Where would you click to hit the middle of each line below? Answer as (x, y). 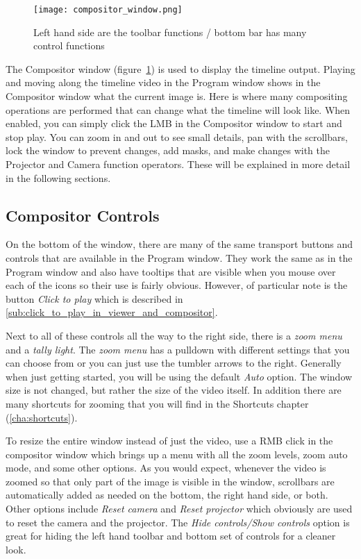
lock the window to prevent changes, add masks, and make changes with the (168, 150)
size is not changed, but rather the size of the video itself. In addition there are (174, 390)
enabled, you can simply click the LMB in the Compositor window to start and (174, 123)
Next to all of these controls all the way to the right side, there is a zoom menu (174, 335)
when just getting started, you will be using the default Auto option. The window (179, 376)
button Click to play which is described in (94, 298)
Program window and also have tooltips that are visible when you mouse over (171, 271)
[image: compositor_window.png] (108, 10)
